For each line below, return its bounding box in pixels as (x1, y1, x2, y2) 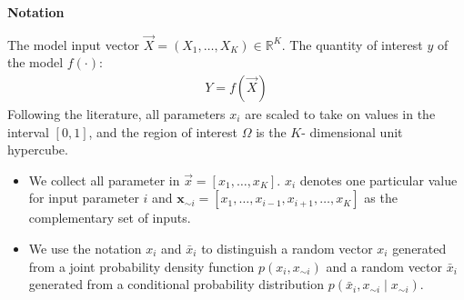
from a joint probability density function (28, 256, 255, 275)
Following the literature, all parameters (7, 105, 226, 124)
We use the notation (28, 239, 142, 257)
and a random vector (326, 256, 443, 275)
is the (256, 122, 287, 141)
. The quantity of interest (281, 35, 423, 54)
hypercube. (7, 140, 68, 159)
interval (7, 122, 49, 141)
